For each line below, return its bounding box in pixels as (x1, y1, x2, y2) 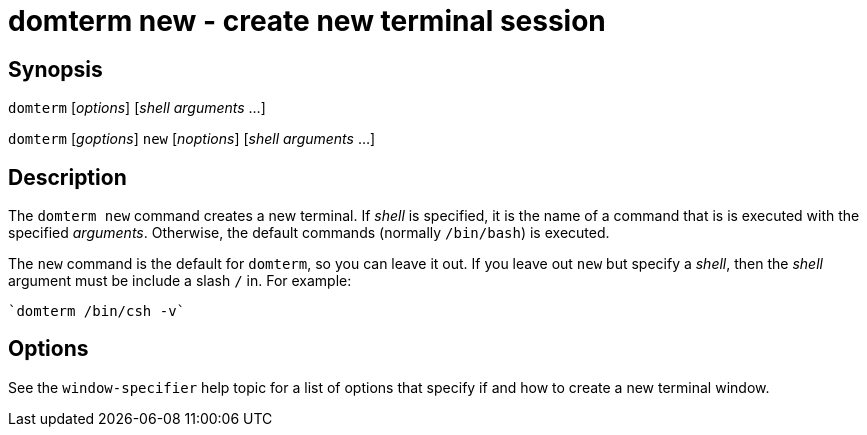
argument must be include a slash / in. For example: (8, 272, 352, 290)
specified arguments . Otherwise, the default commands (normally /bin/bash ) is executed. (8, 224, 610, 242)
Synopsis (8, 56, 103, 82)
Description (8, 164, 127, 190)
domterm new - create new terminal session (8, 4, 606, 38)
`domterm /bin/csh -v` (8, 303, 186, 320)
